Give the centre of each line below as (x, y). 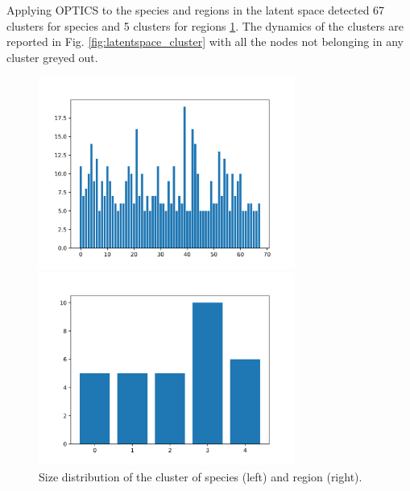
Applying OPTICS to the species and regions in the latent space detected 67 (196, 10)
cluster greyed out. (52, 57)
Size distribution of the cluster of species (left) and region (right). (201, 476)
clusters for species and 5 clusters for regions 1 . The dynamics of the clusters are (205, 25)
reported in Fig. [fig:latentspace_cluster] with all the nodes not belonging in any (205, 42)
